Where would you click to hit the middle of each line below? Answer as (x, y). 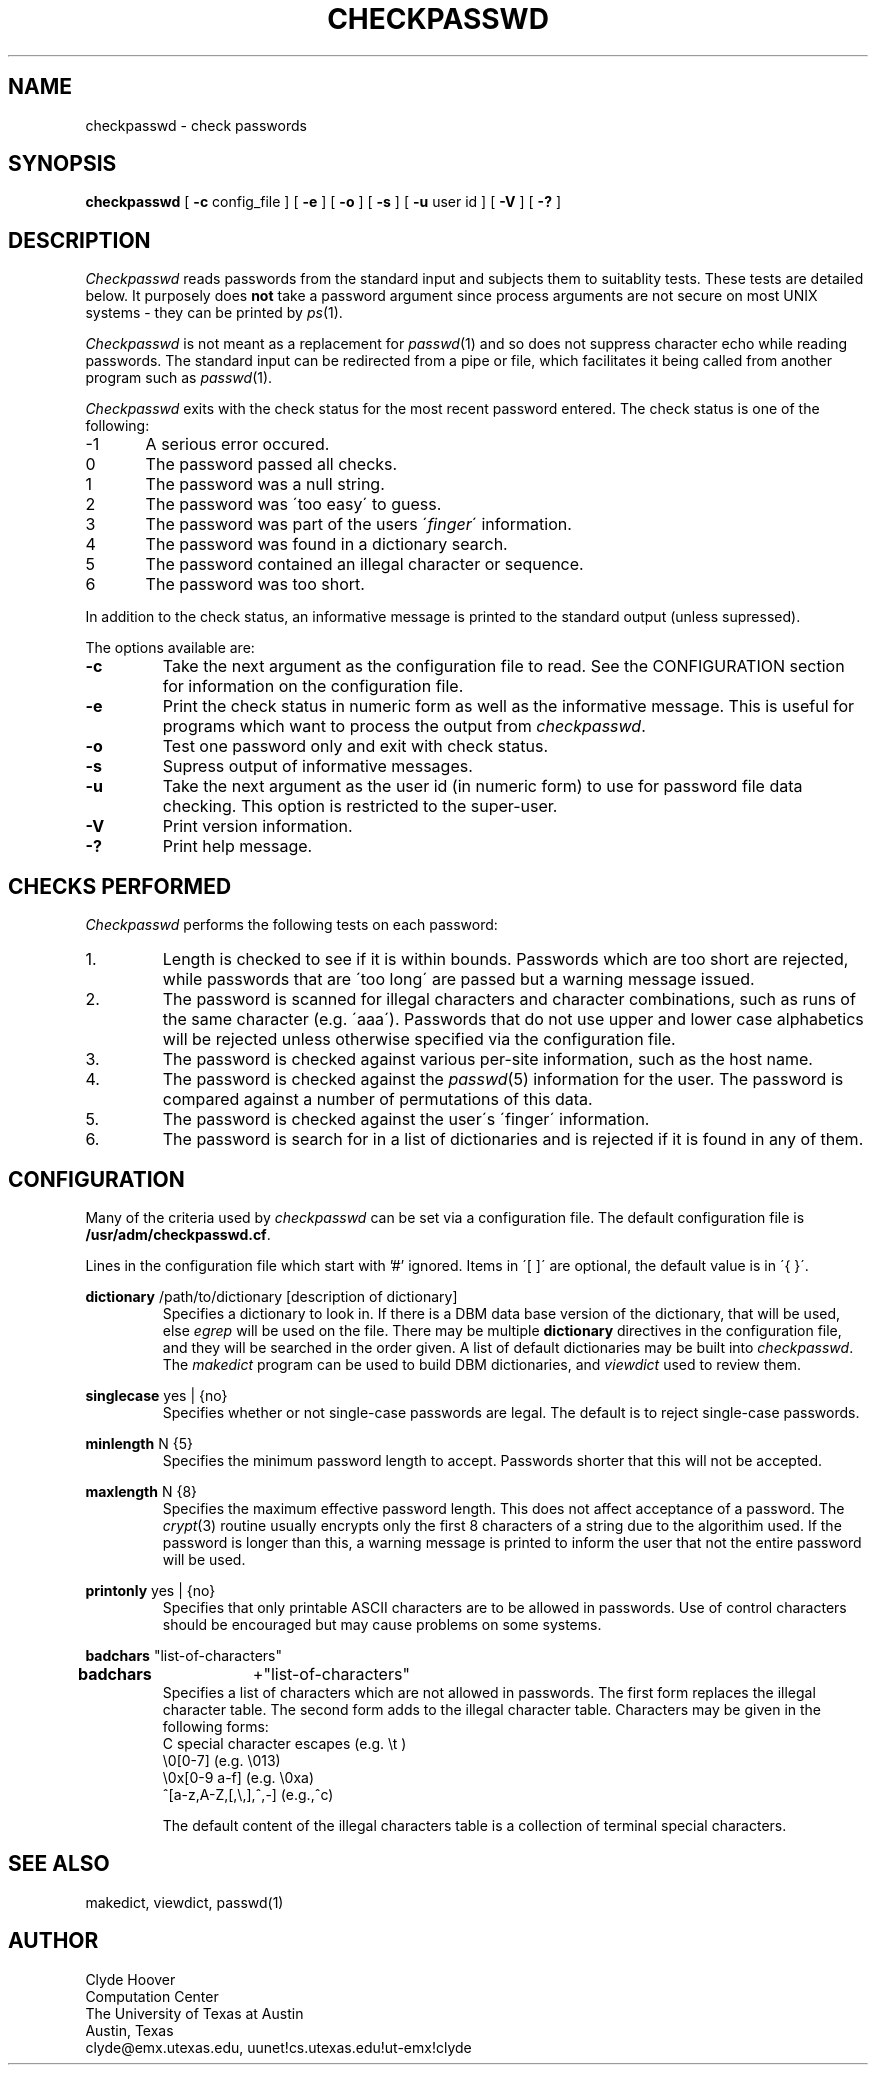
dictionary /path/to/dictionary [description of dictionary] (271, 1296)
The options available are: (170, 648)
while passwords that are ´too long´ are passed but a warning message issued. (458, 979)
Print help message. (237, 846)
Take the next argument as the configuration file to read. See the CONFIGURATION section (503, 666)
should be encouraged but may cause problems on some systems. (382, 1624)
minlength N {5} (139, 1443)
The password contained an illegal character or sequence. (364, 564)
